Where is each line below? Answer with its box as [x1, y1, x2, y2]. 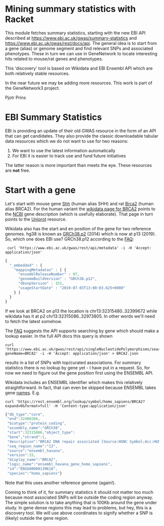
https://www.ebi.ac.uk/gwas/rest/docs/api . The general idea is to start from [5, 40, 157, 46]
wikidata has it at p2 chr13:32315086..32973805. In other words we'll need [5, 313, 155, 319]
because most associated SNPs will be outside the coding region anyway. [5, 494, 154, 500]
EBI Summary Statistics [5, 112, 102, 123]
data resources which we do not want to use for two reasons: [5, 138, 128, 144]
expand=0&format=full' [5, 404, 51, 408]
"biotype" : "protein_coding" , [7, 421, 67, 426]
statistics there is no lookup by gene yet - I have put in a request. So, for [5, 364, 150, 370]
